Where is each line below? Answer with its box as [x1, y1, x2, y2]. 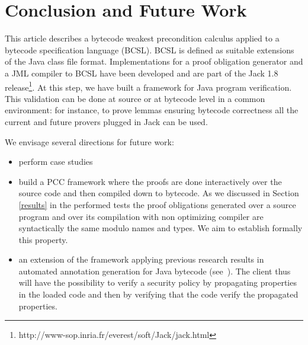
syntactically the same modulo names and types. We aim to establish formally [18, 222, 303, 234]
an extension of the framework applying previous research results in [18, 253, 264, 266]
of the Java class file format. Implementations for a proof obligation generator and [5, 55, 303, 68]
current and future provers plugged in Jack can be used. [5, 115, 208, 127]
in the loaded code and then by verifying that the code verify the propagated [18, 288, 299, 301]
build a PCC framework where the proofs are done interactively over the [18, 175, 282, 187]
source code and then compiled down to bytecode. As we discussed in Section [18, 187, 299, 199]
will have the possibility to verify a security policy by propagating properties [18, 276, 297, 289]
